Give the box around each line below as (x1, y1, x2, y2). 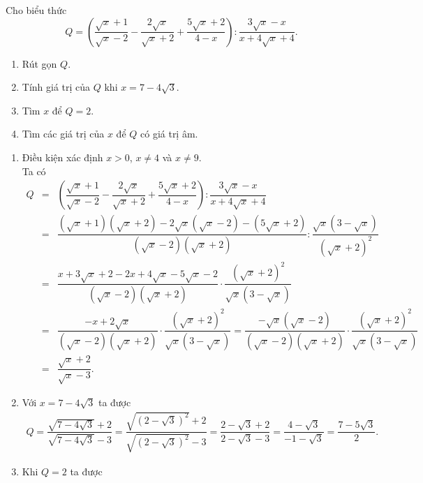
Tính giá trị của (22, 80, 91, 94)
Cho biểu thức (6, 3, 67, 17)
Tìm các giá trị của (22, 126, 105, 141)
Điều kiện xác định (22, 149, 103, 164)
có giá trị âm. (140, 126, 198, 141)
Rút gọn (22, 56, 57, 70)
